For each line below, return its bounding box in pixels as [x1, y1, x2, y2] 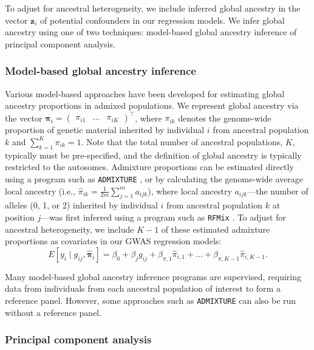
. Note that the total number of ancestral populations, [81, 135, 283, 148]
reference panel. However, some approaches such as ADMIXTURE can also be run [5, 293, 296, 306]
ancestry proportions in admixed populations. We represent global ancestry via [5, 99, 299, 112]
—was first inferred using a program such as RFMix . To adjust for [41, 210, 286, 223]
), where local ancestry [148, 184, 232, 197]
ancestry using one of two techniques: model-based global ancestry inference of [5, 26, 297, 38]
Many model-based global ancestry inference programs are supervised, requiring [5, 270, 301, 283]
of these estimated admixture [161, 222, 270, 235]
